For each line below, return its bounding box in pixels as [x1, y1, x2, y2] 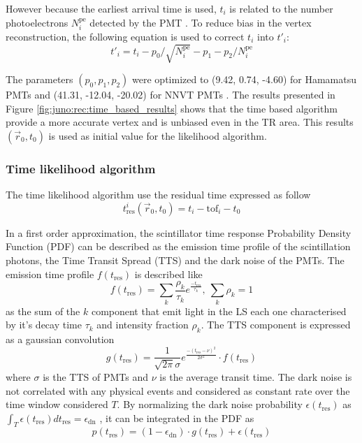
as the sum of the [6, 303, 80, 318]
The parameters [6, 72, 73, 87]
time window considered [6, 397, 108, 412]
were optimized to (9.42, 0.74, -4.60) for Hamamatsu [132, 72, 357, 87]
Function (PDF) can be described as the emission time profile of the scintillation [6, 239, 351, 254]
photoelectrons [6, 15, 68, 29]
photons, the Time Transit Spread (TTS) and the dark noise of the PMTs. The [6, 252, 345, 267]
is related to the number [229, 1, 333, 15]
